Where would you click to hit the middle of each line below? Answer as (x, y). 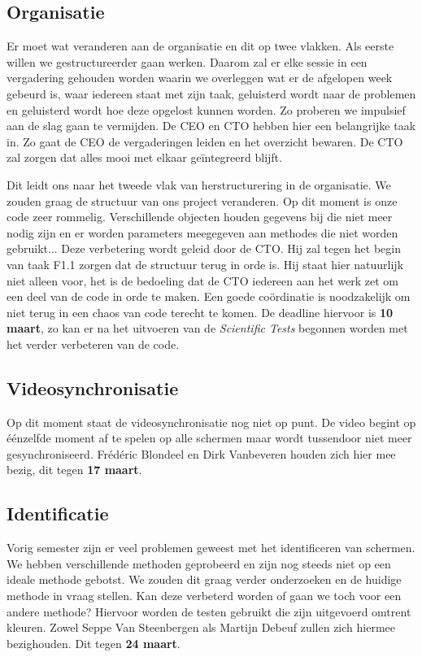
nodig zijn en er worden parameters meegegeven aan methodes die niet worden (202, 232)
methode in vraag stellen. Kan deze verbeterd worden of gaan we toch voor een (204, 596)
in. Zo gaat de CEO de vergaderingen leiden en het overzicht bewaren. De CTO (205, 141)
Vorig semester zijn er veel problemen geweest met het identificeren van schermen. (211, 548)
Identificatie (58, 513)
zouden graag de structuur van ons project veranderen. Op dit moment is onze (202, 200)
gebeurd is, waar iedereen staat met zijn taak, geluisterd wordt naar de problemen (211, 93)
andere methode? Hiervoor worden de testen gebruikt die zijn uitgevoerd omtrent (209, 611)
